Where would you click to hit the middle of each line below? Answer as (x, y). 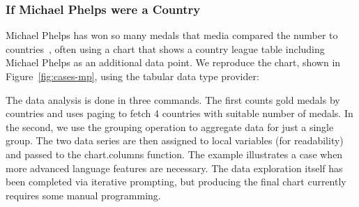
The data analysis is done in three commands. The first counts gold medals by (173, 99)
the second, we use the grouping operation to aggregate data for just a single (170, 127)
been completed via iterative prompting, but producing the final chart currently (176, 182)
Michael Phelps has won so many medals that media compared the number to (172, 35)
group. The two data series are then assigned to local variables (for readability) (175, 140)
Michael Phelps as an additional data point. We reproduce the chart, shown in (173, 62)
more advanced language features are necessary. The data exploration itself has (174, 168)
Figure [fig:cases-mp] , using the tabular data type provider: (132, 76)
